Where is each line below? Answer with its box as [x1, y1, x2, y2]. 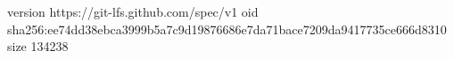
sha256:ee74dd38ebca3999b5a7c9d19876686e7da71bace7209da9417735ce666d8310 [7, 19, 447, 38]
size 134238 [7, 37, 69, 55]
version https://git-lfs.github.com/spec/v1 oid [7, 3, 259, 20]
